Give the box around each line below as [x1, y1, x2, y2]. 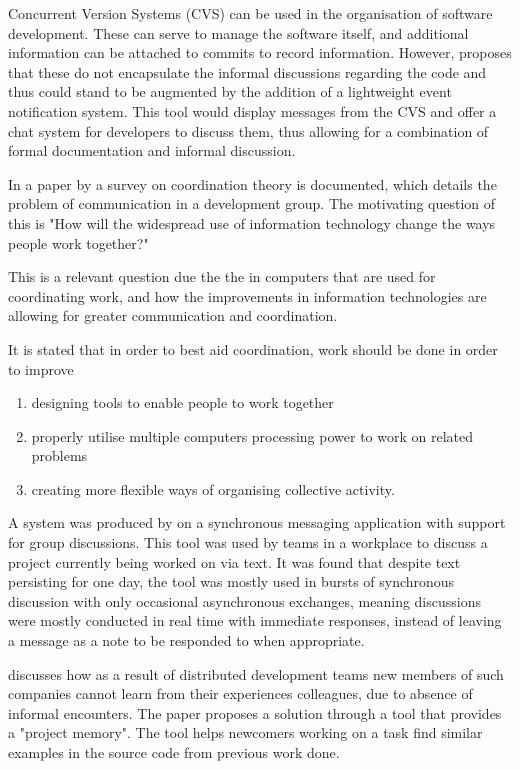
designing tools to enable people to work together [31, 392, 334, 413]
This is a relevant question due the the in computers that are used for [8, 266, 436, 287]
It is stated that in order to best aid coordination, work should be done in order [8, 338, 498, 359]
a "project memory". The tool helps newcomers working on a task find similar [8, 722, 483, 743]
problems [31, 445, 88, 466]
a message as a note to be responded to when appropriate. [8, 630, 365, 651]
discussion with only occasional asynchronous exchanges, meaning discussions [8, 590, 481, 611]
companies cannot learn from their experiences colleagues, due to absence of [8, 683, 473, 704]
